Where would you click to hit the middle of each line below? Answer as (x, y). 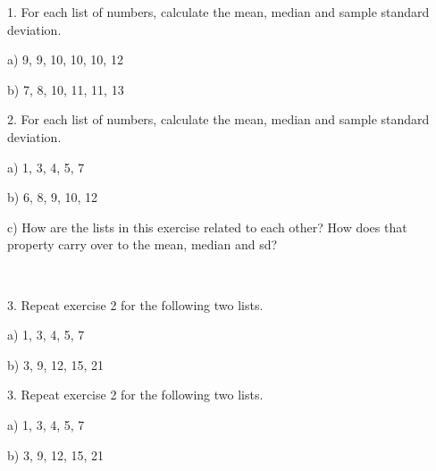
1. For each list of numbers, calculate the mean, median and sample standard (218, 12)
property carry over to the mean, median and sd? (143, 244)
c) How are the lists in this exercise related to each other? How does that (207, 227)
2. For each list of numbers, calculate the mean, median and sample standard (218, 119)
